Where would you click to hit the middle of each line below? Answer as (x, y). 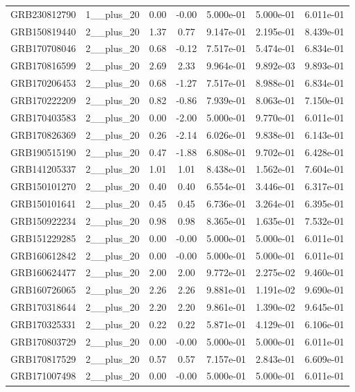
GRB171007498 (43, 376)
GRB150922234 (43, 220)
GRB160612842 (43, 255)
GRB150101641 (43, 204)
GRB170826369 (43, 134)
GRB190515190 (43, 152)
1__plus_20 (113, 14)
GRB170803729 (43, 341)
